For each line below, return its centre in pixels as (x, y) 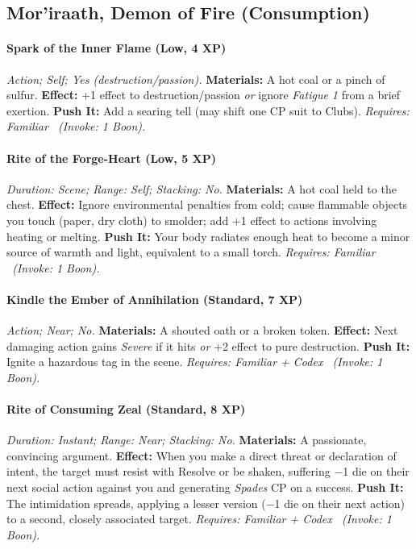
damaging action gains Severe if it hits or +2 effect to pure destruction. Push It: (208, 345)
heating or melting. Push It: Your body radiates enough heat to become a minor (208, 236)
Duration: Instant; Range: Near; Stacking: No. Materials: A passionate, (187, 440)
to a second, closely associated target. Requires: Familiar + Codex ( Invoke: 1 (199, 519)
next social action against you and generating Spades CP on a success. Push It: (205, 487)
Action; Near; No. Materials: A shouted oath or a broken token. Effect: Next (202, 330)
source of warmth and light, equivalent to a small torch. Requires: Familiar (191, 252)
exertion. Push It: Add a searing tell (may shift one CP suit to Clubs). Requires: (208, 110)
